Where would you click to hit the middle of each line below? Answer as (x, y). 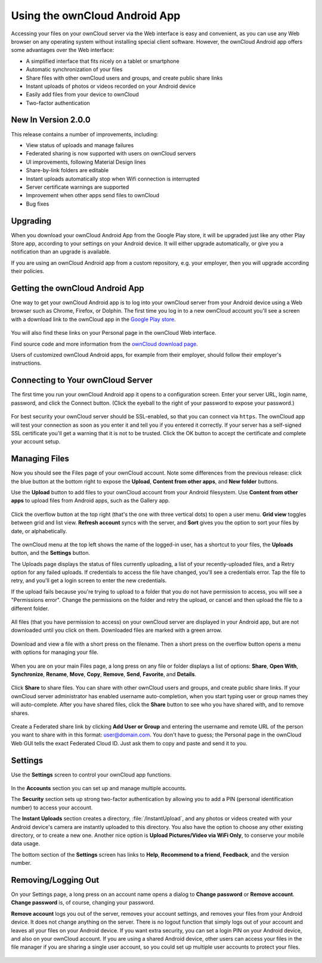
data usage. (26, 843)
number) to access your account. (52, 808)
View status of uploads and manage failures (80, 145)
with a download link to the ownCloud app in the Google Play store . (93, 319)
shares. (20, 713)
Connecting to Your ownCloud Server (82, 380)
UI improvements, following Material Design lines (86, 162)
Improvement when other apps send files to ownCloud (93, 195)
